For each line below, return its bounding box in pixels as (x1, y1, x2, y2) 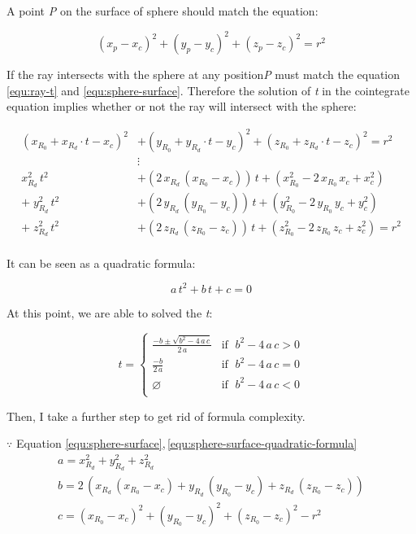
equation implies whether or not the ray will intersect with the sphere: (6, 98, 357, 115)
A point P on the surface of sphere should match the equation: (6, 2, 318, 19)
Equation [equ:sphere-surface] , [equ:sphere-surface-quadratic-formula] (15, 435, 357, 452)
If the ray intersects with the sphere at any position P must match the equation (6, 66, 401, 83)
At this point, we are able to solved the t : (6, 304, 213, 321)
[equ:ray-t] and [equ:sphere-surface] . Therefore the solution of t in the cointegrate (6, 81, 409, 98)
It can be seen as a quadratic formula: (6, 254, 196, 271)
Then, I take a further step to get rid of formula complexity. (6, 407, 305, 424)
